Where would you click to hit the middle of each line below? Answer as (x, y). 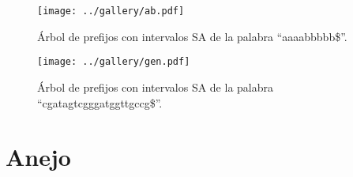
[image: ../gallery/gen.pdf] (114, 62)
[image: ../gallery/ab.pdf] (111, 11)
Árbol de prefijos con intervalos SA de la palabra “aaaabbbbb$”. (192, 36)
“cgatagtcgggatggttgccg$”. (100, 102)
